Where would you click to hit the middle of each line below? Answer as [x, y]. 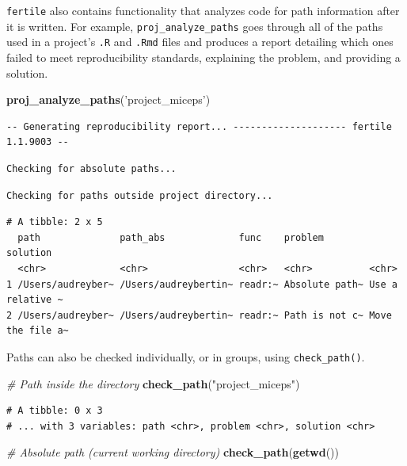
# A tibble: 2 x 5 [55, 222]
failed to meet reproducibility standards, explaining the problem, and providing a [203, 57]
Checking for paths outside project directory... [140, 195]
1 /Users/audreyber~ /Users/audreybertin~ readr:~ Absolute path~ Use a [202, 284]
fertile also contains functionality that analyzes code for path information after [203, 10]
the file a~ [38, 331]
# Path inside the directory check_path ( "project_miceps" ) [153, 383]
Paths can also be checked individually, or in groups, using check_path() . [186, 356]
